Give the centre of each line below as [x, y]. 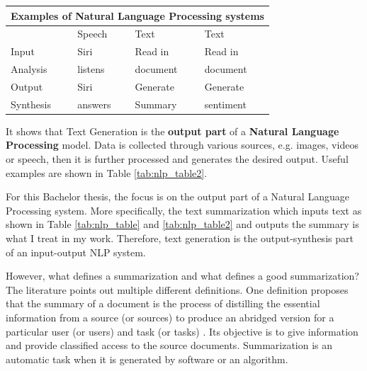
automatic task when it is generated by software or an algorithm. [147, 359]
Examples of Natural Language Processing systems [137, 15]
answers [94, 104]
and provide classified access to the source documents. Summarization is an [169, 345]
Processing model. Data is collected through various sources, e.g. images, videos [182, 145]
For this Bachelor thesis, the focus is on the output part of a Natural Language [177, 196]
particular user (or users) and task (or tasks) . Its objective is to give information [182, 331]
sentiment [225, 104]
